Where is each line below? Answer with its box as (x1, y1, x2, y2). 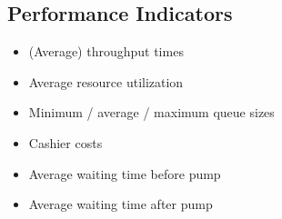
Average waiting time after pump (28, 194, 213, 214)
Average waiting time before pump (28, 164, 221, 183)
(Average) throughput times (28, 42, 184, 61)
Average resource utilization (28, 72, 184, 91)
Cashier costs (28, 133, 103, 152)
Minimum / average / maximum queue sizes (28, 103, 275, 122)
